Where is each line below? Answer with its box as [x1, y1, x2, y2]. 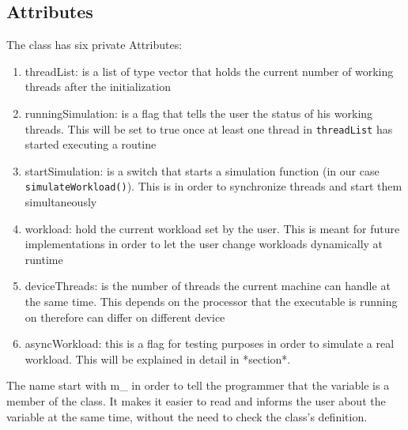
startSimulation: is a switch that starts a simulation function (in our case [25, 162, 380, 179]
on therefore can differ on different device [25, 308, 225, 325]
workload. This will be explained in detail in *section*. [25, 350, 291, 367]
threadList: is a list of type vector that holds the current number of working [25, 62, 394, 79]
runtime [25, 251, 63, 267]
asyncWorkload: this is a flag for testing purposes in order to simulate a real [25, 335, 395, 352]
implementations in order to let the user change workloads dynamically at [25, 236, 383, 252]
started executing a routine [25, 136, 157, 153]
